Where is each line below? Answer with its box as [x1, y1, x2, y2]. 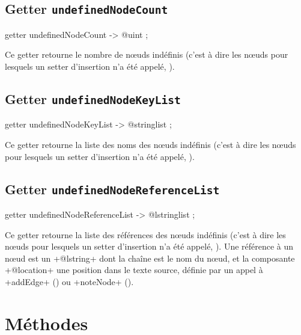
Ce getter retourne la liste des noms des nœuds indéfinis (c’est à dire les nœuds [5, 138, 296, 150]
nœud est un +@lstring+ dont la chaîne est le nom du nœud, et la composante [5, 251, 295, 264]
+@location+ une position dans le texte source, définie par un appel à [5, 263, 263, 276]
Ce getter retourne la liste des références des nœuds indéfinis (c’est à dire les [5, 228, 286, 241]
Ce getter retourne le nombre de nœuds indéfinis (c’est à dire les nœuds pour [5, 48, 288, 61]
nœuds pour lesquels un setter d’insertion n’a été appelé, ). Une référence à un [5, 240, 294, 253]
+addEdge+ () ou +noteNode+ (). [5, 275, 134, 287]
